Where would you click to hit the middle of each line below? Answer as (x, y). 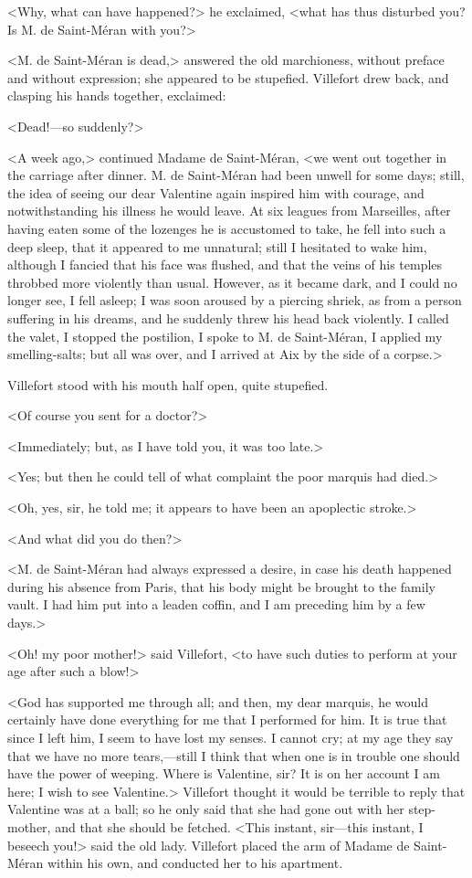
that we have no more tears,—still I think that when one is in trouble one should (234, 755)
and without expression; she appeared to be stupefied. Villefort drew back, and (228, 77)
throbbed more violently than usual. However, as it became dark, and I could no (232, 282)
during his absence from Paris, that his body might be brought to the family (221, 586)
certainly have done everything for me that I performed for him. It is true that (227, 719)
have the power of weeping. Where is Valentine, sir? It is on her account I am (224, 773)
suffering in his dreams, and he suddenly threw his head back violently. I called (228, 317)
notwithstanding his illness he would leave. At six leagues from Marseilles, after (229, 211)
